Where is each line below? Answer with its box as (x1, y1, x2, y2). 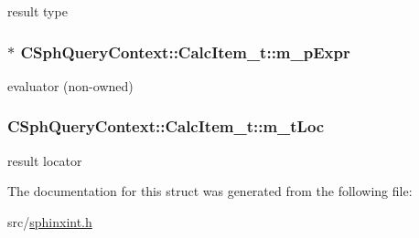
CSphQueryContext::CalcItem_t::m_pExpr (20, 40, 350, 63)
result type (7, 2, 68, 20)
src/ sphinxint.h (7, 212, 92, 231)
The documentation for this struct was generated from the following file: (7, 181, 413, 201)
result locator (7, 150, 82, 170)
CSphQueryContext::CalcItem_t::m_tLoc (7, 115, 325, 138)
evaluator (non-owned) (7, 76, 134, 95)
